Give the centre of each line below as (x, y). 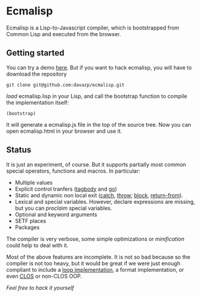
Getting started (35, 53)
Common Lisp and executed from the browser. (64, 34)
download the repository (37, 74)
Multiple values (34, 182)
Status (19, 150)
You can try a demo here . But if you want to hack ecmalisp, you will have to (99, 67)
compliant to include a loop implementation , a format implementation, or (95, 269)
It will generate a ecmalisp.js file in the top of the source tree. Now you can (99, 124)
